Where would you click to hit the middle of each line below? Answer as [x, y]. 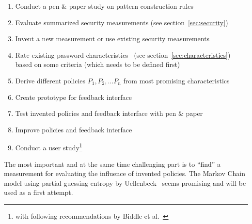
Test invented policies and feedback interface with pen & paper [109, 113]
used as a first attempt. [39, 192]
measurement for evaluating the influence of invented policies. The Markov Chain [125, 173]
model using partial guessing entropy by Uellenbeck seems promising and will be [125, 183]
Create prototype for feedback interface [73, 97]
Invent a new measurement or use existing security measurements [112, 39]
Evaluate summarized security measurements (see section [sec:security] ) [122, 22]
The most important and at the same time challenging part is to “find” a [112, 164]
